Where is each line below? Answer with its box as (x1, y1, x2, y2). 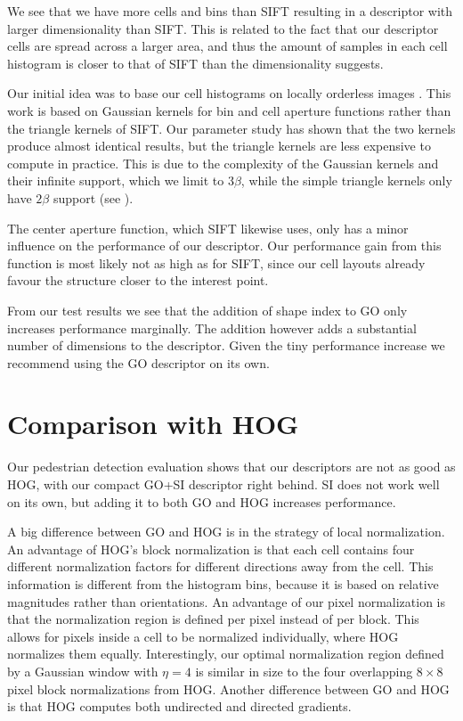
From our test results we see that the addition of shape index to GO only (7, 300, 408, 319)
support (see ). (53, 188, 134, 207)
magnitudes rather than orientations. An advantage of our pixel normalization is (7, 592, 446, 610)
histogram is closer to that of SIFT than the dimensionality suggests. (7, 53, 384, 72)
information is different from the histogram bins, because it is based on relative (7, 574, 439, 593)
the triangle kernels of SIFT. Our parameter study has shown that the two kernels (7, 119, 456, 137)
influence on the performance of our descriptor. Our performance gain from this (7, 236, 442, 255)
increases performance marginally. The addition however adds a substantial (7, 318, 417, 337)
